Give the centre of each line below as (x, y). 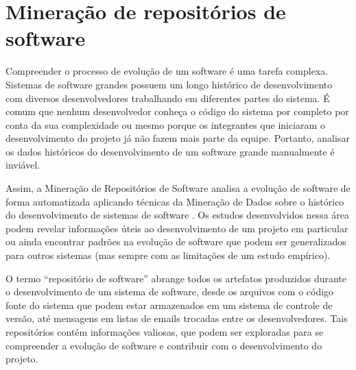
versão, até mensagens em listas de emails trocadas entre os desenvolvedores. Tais (177, 318)
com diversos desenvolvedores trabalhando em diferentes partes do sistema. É (168, 98)
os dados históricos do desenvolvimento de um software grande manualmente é (170, 151)
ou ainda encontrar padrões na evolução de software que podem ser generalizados (176, 242)
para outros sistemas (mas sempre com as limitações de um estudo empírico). (168, 255)
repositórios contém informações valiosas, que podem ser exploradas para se (165, 332)
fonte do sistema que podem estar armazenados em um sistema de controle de (169, 305)
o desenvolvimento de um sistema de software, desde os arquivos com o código (170, 292)
